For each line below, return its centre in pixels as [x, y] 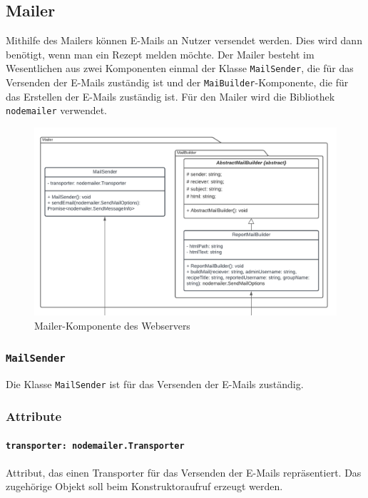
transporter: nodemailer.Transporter [95, 446]
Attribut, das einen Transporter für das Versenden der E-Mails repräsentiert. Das [184, 472]
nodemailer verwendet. [57, 110]
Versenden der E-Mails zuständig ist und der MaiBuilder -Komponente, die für [177, 82]
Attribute [34, 416]
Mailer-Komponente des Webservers [112, 325]
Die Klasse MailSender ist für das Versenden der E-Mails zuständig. [155, 384]
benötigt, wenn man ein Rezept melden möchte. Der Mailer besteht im [160, 54]
